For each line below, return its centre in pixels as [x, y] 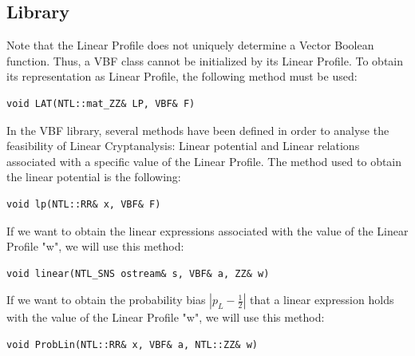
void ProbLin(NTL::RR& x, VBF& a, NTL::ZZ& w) [132, 344]
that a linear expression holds [322, 300]
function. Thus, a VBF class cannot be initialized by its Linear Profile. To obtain [205, 60]
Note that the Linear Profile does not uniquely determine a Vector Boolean [190, 45]
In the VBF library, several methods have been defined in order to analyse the [198, 130]
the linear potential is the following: [94, 177]
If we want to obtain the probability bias [106, 300]
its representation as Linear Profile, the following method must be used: [182, 76]
